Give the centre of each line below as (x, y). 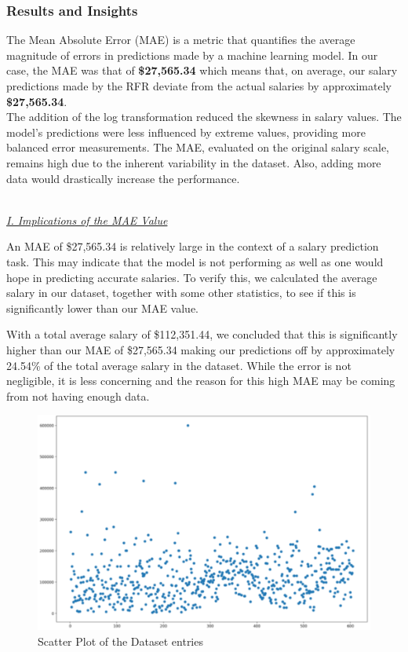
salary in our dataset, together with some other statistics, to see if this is (181, 293)
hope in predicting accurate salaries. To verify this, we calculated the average (192, 277)
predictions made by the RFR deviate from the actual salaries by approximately (199, 86)
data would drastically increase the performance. (123, 178)
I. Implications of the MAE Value (87, 220)
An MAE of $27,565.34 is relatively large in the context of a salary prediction (193, 246)
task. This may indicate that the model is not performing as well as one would (195, 261)
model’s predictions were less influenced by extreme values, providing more (186, 132)
